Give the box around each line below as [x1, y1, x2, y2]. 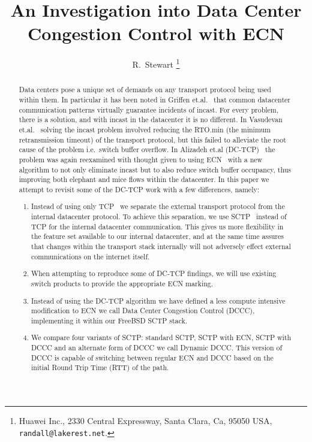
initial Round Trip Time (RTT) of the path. [31, 362, 169, 373]
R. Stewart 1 [132, 56, 180, 70]
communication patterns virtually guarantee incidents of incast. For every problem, [19, 104, 279, 114]
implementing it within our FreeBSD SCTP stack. [31, 315, 188, 325]
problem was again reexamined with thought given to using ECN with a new [19, 154, 263, 164]
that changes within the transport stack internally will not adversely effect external [31, 241, 291, 252]
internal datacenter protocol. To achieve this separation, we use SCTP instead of [31, 211, 287, 222]
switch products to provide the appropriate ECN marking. [31, 278, 214, 288]
